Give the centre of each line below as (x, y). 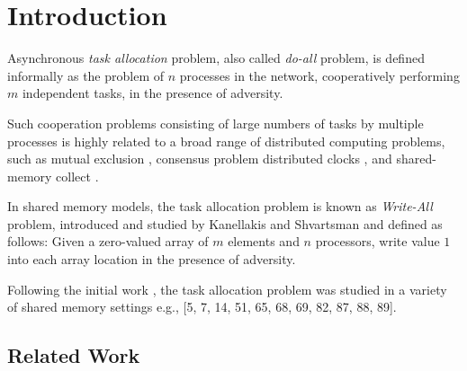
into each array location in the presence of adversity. (152, 259)
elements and (264, 241)
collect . (77, 176)
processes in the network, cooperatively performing (319, 75)
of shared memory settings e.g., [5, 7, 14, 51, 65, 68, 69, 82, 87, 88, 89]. (202, 307)
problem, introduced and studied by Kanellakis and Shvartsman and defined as (225, 223)
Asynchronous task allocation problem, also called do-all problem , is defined (216, 58)
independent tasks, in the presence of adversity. (153, 93)
